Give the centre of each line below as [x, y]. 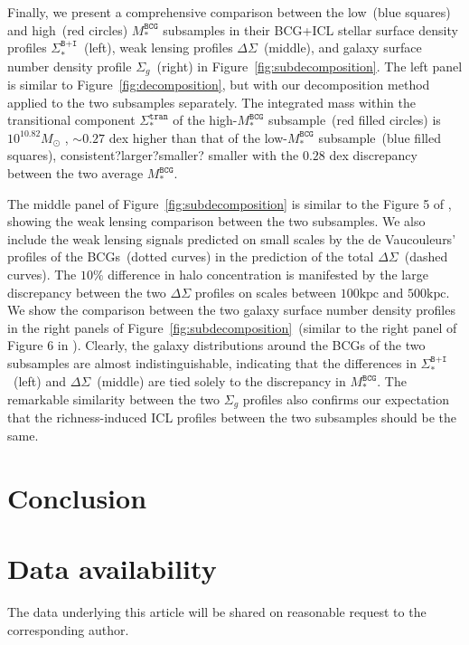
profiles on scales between [265, 292]
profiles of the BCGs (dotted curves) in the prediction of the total [191, 256]
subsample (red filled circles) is [354, 120]
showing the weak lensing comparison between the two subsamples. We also [216, 221]
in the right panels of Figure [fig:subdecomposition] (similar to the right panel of [232, 327]
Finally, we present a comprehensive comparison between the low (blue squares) [229, 12]
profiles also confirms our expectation [346, 398]
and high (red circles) [68, 29]
